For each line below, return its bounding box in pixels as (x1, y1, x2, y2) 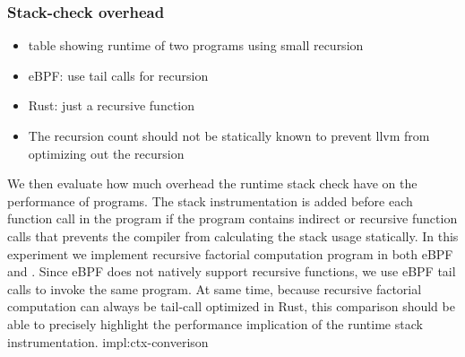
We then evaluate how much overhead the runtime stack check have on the (7, 174, 418, 193)
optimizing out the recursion (28, 144, 185, 162)
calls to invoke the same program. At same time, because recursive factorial (7, 279, 422, 298)
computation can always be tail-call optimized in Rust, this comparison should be (7, 297, 455, 316)
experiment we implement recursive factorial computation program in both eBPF (7, 244, 453, 263)
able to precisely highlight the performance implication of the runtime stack (7, 314, 423, 333)
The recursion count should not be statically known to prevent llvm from (28, 126, 430, 144)
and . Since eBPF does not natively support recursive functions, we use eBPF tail (7, 262, 456, 281)
